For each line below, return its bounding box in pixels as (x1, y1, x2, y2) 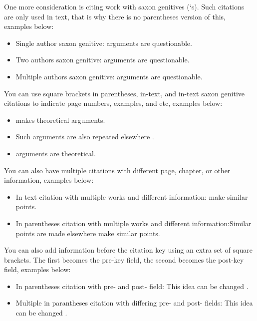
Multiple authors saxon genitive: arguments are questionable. (15, 71, 203, 81)
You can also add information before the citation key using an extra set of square (4, 245, 253, 255)
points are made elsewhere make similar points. (15, 228, 160, 238)
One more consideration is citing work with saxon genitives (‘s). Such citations (4, 1, 245, 11)
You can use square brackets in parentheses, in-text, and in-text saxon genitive (4, 88, 245, 98)
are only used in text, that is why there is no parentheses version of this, (4, 11, 226, 21)
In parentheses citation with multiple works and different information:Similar (15, 218, 252, 228)
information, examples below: (4, 175, 94, 185)
